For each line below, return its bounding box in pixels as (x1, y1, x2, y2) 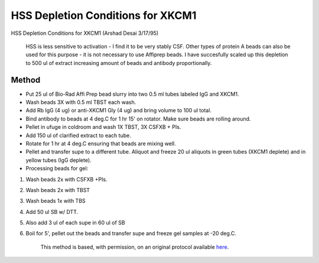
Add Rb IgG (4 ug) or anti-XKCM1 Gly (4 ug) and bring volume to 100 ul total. (25, 107, 212, 114)
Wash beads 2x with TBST (25, 186, 90, 193)
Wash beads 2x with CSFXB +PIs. (25, 176, 108, 183)
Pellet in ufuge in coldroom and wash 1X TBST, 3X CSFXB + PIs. (25, 124, 181, 131)
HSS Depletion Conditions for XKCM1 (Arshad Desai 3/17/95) (11, 30, 159, 37)
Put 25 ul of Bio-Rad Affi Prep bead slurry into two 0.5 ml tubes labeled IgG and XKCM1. (25, 90, 239, 98)
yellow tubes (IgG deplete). (25, 157, 92, 164)
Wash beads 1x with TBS (25, 197, 86, 204)
